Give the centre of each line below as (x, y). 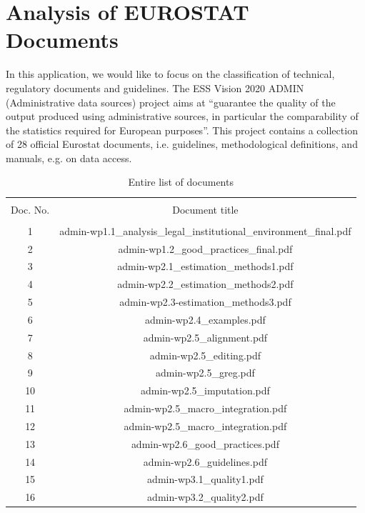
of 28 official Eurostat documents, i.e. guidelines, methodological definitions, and (182, 144)
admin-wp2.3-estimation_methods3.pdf (205, 302)
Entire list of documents (181, 182)
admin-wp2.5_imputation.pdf (205, 390)
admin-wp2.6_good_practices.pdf (205, 443)
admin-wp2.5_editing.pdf (205, 355)
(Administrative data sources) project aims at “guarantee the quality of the (171, 102)
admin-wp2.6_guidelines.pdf (205, 461)
